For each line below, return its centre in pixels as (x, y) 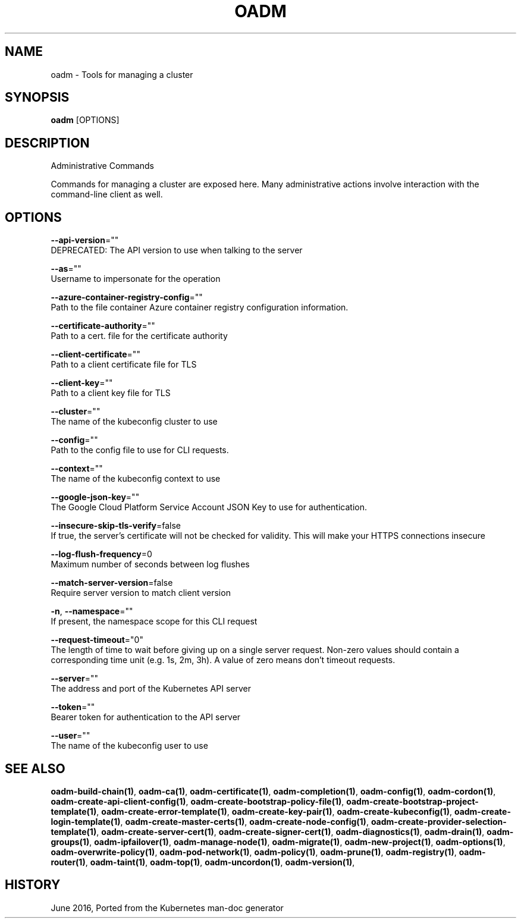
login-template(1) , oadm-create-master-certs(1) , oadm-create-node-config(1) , (210, 821)
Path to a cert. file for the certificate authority (139, 336)
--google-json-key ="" (95, 497)
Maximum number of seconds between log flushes (150, 564)
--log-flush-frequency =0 (101, 554)
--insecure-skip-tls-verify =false (116, 526)
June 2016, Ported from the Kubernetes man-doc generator (167, 908)
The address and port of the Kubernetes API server (151, 689)
